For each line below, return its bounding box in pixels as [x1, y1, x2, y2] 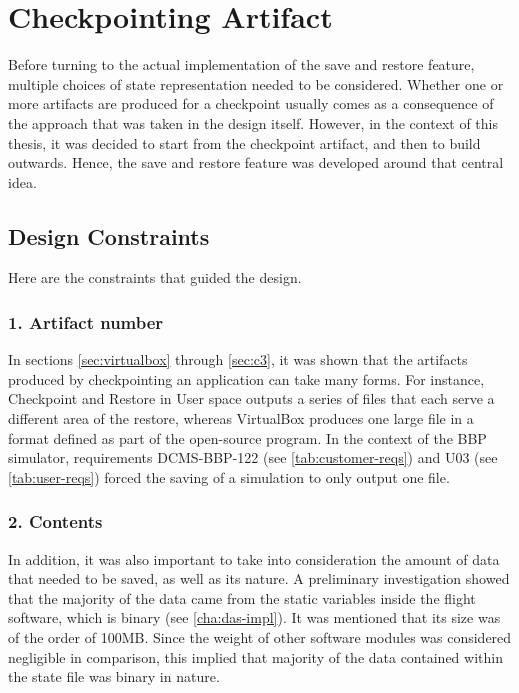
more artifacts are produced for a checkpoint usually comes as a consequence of [8, 93, 494, 114]
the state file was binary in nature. [8, 666, 220, 687]
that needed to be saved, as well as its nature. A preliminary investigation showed [8, 568, 510, 589]
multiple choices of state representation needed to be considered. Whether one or [8, 73, 504, 94]
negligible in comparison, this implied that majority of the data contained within [8, 646, 503, 667]
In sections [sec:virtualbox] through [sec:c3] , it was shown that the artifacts [8, 349, 468, 370]
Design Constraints [8, 220, 210, 251]
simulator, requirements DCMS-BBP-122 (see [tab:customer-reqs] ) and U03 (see [8, 447, 498, 468]
